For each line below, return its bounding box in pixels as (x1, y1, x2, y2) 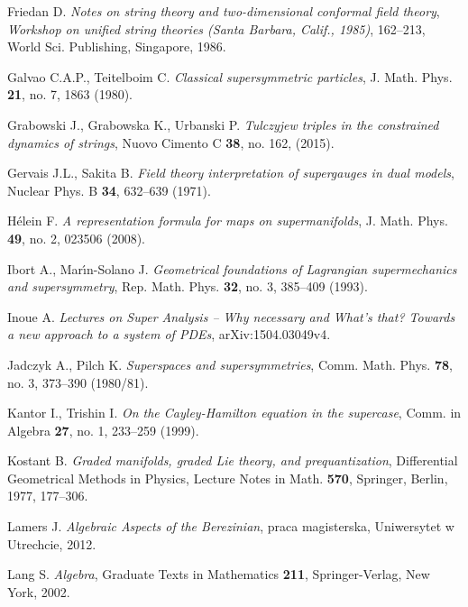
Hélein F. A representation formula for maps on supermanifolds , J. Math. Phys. (7, 211, 448, 230)
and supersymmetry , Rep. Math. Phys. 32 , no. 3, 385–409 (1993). (7, 277, 368, 296)
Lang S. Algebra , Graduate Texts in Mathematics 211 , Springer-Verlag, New (7, 565, 430, 584)
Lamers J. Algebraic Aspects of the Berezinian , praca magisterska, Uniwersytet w (7, 517, 454, 536)
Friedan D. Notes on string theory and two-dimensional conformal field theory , (7, 2, 440, 20)
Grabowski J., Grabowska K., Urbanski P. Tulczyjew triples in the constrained (7, 115, 439, 133)
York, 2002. (7, 582, 70, 601)
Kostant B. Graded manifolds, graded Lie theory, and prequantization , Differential (7, 451, 458, 470)
